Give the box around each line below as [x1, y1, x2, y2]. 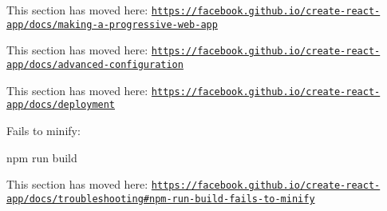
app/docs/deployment [6, 99, 116, 111]
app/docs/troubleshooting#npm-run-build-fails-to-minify [6, 193, 315, 205]
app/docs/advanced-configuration [6, 58, 184, 70]
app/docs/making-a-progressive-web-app [6, 18, 218, 30]
